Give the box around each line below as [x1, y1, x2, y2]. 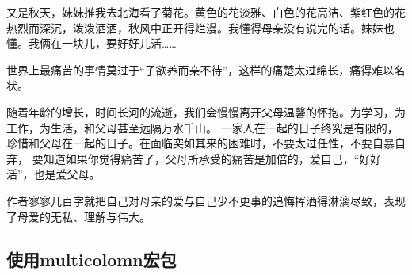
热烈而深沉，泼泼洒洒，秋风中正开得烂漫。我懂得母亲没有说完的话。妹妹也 [6, 19, 395, 36]
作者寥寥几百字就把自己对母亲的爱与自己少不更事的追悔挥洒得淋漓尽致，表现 [6, 192, 406, 208]
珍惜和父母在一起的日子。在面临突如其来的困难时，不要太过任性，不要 [6, 135, 372, 151]
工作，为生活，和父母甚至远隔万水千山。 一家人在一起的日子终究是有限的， [6, 119, 399, 136]
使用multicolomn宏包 [6, 246, 177, 271]
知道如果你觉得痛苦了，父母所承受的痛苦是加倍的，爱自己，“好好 [43, 150, 382, 166]
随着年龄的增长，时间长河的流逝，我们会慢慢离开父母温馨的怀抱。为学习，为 [6, 103, 406, 120]
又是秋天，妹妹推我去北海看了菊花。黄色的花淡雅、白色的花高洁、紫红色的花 [6, 4, 406, 20]
